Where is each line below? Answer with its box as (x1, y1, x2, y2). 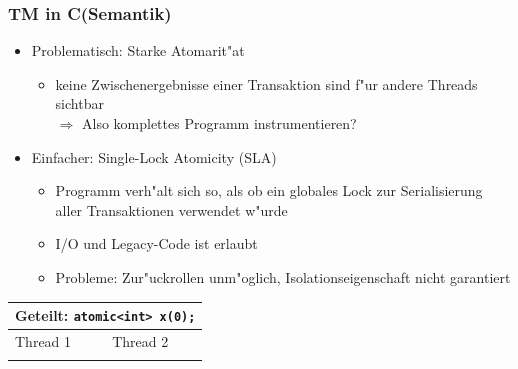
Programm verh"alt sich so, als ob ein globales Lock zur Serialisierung (55, 180, 483, 201)
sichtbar (55, 93, 104, 114)
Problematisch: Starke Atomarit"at (31, 40, 245, 61)
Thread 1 (15, 330, 72, 351)
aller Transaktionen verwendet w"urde (55, 199, 288, 220)
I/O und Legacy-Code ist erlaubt (55, 233, 258, 254)
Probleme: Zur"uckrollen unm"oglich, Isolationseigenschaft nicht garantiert (55, 266, 511, 287)
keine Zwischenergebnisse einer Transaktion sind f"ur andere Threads (55, 73, 478, 94)
